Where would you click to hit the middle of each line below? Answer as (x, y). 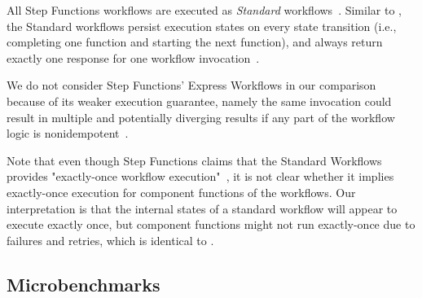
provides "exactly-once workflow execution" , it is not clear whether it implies (200, 176)
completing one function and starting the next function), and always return (195, 42)
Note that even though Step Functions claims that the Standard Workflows (194, 160)
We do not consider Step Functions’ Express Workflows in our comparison (191, 85)
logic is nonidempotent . (68, 133)
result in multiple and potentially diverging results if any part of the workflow (201, 117)
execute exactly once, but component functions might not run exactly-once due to (211, 224)
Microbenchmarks (84, 284)
